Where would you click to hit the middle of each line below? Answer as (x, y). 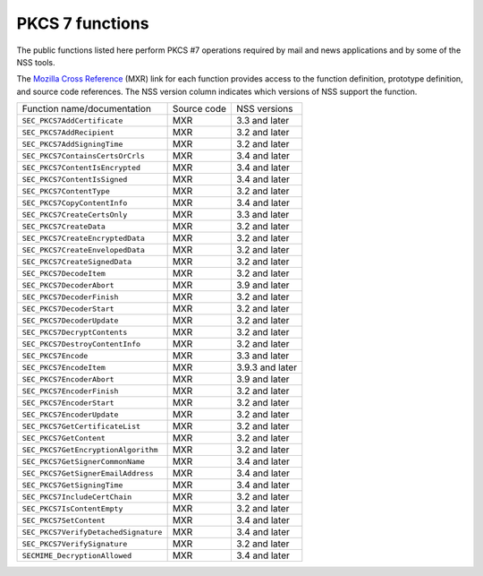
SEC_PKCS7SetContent (64, 520)
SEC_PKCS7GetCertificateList (81, 426)
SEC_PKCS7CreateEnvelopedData (83, 249)
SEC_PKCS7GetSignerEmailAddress (88, 473)
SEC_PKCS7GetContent (64, 438)
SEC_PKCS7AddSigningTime (72, 144)
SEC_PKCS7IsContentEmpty (72, 508)
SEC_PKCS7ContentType (66, 191)
